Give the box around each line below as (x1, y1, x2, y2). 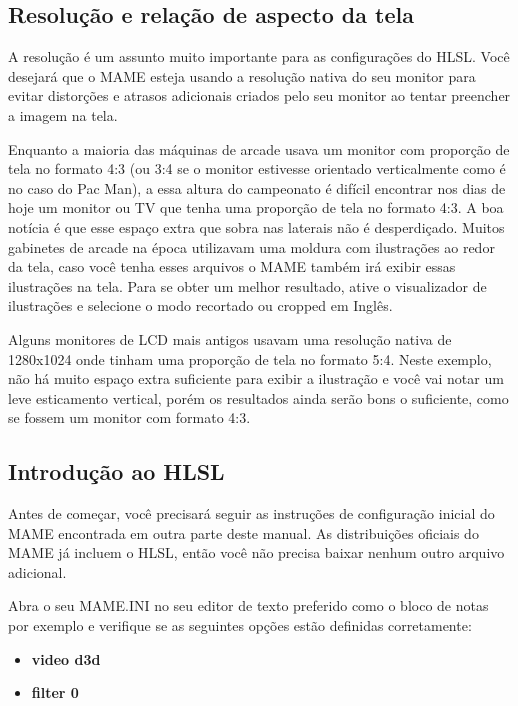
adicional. (8, 561, 67, 582)
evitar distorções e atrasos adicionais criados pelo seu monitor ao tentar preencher (8, 85, 511, 106)
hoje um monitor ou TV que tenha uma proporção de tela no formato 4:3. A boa (8, 197, 504, 218)
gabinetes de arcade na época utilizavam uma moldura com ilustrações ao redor (8, 236, 495, 257)
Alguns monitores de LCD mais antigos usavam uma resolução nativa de (8, 328, 452, 349)
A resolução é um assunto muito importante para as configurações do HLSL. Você (8, 46, 510, 67)
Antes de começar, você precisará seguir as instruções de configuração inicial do (8, 503, 495, 524)
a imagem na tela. (8, 104, 118, 125)
